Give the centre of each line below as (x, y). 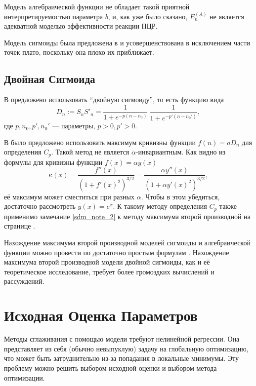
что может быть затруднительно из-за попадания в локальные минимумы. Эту (121, 358)
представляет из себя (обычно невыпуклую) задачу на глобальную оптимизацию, (126, 348)
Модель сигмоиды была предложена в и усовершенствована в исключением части (127, 42)
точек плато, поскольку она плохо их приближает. (79, 52)
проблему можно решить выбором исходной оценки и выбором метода (110, 367)
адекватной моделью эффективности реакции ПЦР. (81, 26)
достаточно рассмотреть (40, 206)
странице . (20, 226)
